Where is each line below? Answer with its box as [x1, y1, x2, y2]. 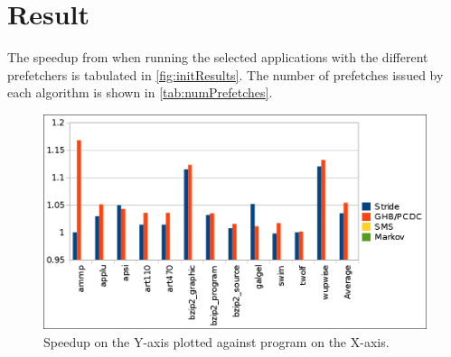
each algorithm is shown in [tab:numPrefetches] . [7, 83, 273, 102]
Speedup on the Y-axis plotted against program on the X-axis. [43, 333, 390, 351]
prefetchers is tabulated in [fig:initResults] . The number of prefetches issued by [7, 65, 444, 84]
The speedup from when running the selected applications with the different [7, 48, 428, 67]
